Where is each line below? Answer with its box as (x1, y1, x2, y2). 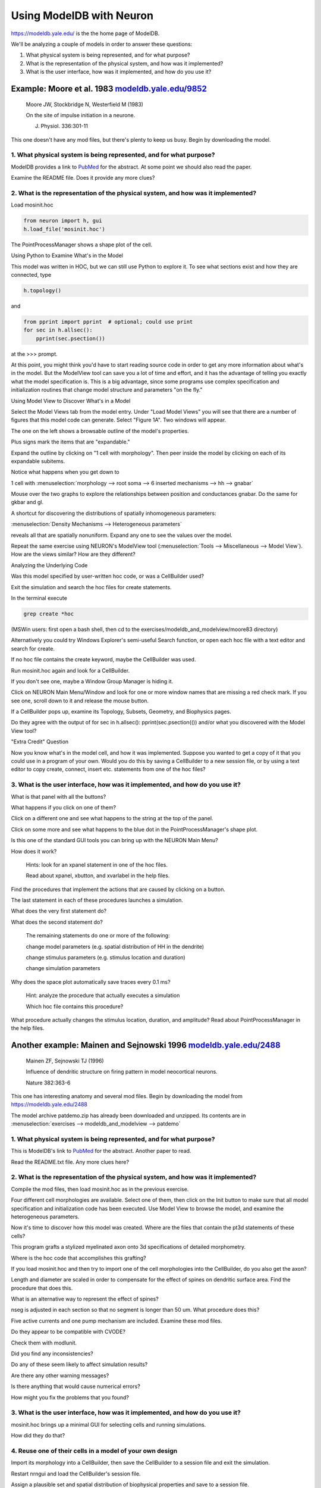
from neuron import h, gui (23, 217, 102, 224)
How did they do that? (11, 1432, 65, 1439)
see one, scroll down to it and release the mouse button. (11, 697, 149, 704)
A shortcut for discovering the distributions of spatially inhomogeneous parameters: (11, 509, 216, 517)
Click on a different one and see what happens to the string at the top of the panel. (11, 815, 213, 822)
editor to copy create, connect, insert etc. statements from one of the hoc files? (11, 765, 206, 773)
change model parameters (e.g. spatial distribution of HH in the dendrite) (26, 943, 204, 950)
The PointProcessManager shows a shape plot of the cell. (11, 241, 153, 248)
